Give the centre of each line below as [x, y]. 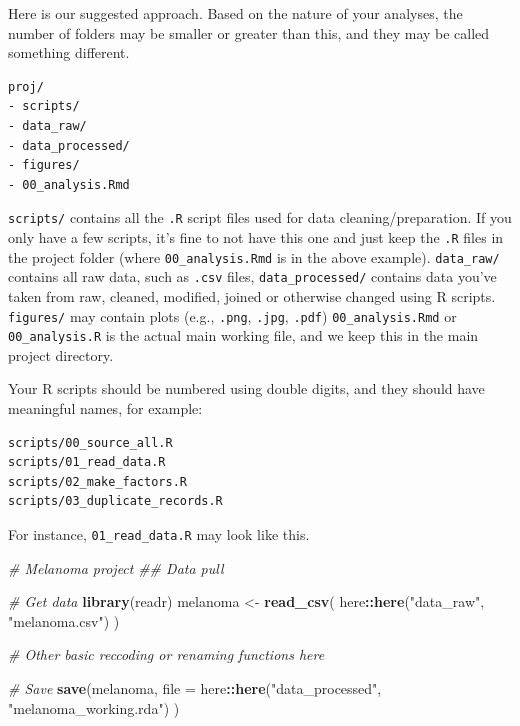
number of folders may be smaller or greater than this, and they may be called [249, 32]
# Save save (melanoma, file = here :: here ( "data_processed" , [195, 688]
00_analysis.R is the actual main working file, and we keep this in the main [243, 335]
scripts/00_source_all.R [90, 442]
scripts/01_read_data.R [87, 462]
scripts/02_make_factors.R [97, 481]
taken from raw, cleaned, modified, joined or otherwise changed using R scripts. [252, 295]
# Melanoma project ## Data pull [116, 567]
